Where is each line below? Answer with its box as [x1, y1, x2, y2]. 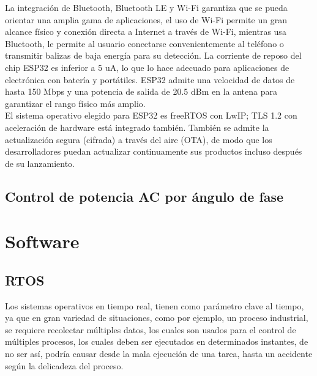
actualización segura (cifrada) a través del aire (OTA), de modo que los [5, 133, 272, 146]
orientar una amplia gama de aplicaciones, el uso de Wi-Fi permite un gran [5, 13, 287, 26]
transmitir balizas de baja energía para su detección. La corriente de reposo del [5, 49, 302, 62]
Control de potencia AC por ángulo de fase [5, 186, 284, 205]
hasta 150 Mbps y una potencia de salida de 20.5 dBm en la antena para [5, 85, 277, 98]
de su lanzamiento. [5, 157, 75, 169]
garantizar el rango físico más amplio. [5, 97, 146, 109]
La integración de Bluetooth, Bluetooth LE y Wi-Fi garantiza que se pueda [5, 1, 288, 13]
